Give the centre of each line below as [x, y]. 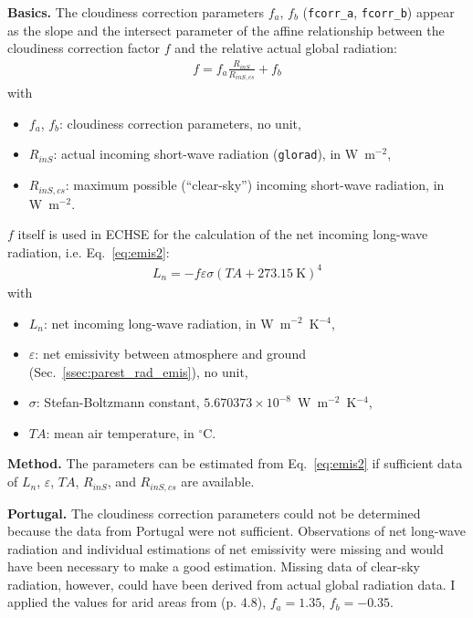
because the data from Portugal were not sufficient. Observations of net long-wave [236, 531]
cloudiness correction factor [84, 48]
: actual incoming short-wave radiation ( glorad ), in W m [214, 154]
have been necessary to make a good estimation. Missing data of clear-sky [214, 566]
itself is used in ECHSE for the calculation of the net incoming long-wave [223, 234]
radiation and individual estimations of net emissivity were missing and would [226, 548]
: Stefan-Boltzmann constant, [118, 402]
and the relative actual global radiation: [286, 48]
